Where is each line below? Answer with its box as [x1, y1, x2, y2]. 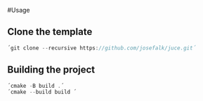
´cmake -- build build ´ [7, 88, 77, 96]
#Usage [7, 6, 30, 14]
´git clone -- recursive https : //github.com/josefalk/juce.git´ [7, 45, 197, 52]
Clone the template [7, 26, 93, 38]
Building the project [7, 64, 96, 76]
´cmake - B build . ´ [7, 82, 65, 89]
